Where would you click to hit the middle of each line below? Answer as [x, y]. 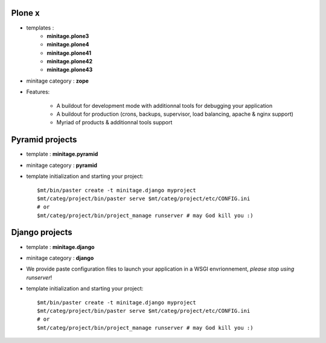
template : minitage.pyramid [62, 154]
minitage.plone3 [68, 36]
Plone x [25, 13]
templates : [40, 28]
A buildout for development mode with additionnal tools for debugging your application [165, 105]
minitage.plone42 [70, 61]
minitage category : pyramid [62, 165]
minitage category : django [60, 258]
